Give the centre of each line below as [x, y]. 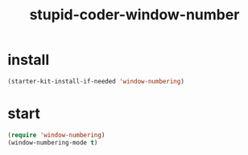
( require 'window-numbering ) [56, 135]
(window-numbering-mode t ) [53, 142]
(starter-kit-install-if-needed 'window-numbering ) [96, 81]
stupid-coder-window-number [134, 15]
